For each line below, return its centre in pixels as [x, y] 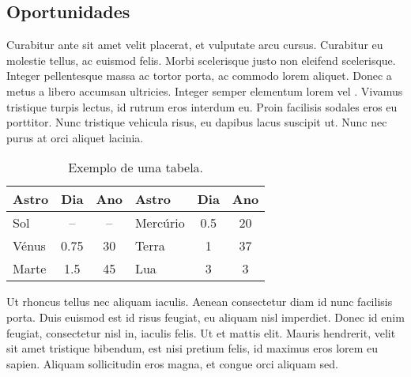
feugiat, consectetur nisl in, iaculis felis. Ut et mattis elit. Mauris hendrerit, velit [201, 332]
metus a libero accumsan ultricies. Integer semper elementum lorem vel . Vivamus [205, 90]
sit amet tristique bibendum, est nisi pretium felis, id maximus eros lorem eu [192, 348]
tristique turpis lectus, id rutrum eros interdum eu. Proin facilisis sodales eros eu [202, 106]
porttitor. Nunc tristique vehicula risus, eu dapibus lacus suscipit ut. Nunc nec [197, 122]
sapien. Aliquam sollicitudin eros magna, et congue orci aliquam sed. [172, 363]
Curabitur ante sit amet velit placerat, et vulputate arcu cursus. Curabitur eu [195, 45]
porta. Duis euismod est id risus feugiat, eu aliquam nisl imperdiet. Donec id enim [205, 317]
